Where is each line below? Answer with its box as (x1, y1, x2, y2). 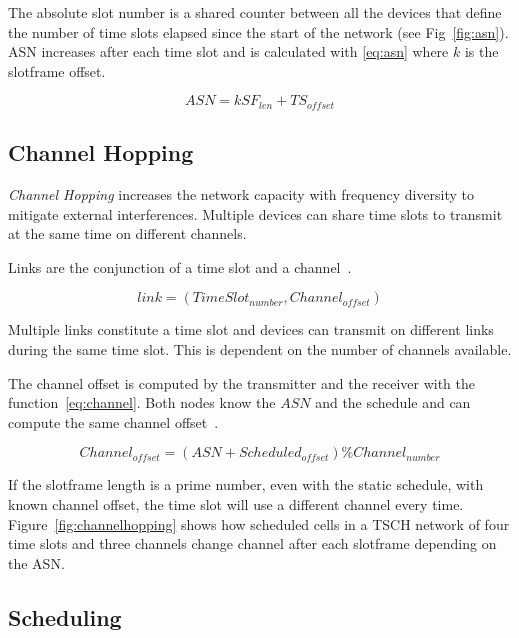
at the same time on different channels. (8, 223, 247, 244)
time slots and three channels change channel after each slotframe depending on (8, 533, 497, 554)
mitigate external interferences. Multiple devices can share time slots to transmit (8, 203, 503, 224)
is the (464, 41, 499, 62)
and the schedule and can (315, 392, 471, 413)
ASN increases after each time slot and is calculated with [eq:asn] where (8, 41, 449, 62)
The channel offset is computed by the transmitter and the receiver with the (8, 372, 476, 393)
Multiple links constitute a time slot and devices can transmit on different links (8, 319, 494, 340)
